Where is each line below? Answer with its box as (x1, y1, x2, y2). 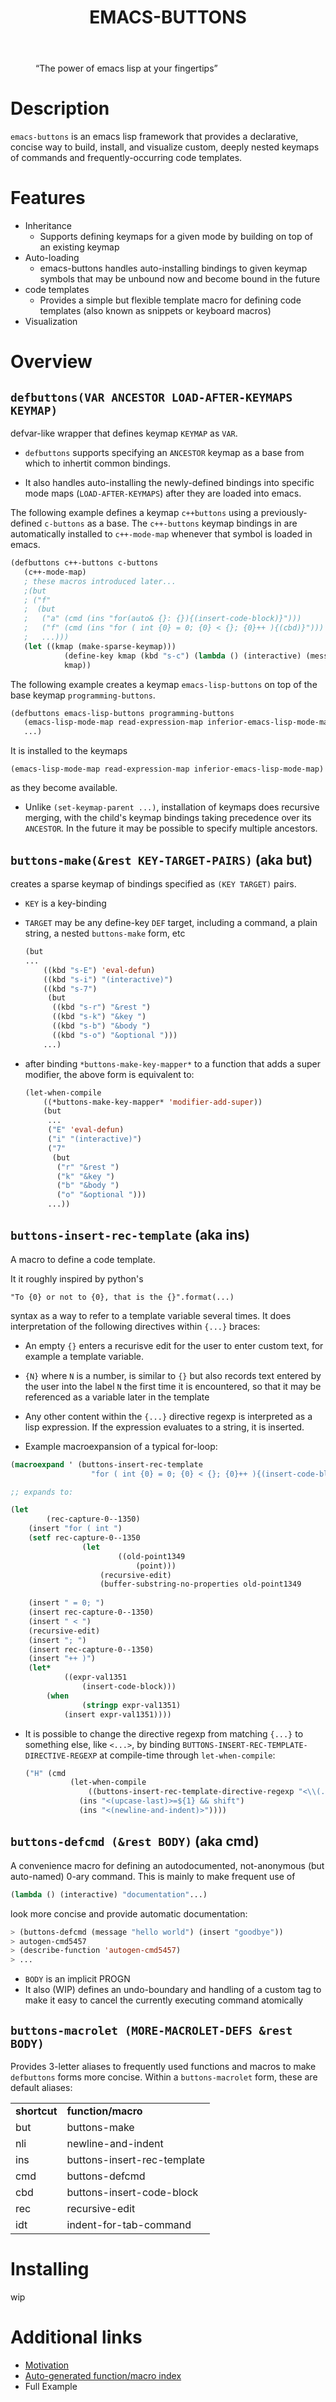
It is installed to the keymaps (10, 745, 128, 757)
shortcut (15, 2104, 58, 2118)
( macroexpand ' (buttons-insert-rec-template (10, 1459, 203, 1470)
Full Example (24, 2380, 78, 2392)
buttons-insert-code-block (66, 2185, 199, 2199)
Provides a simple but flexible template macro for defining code (39, 294, 302, 306)
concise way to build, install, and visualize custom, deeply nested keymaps (10, 141, 320, 153)
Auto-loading (24, 252, 80, 264)
